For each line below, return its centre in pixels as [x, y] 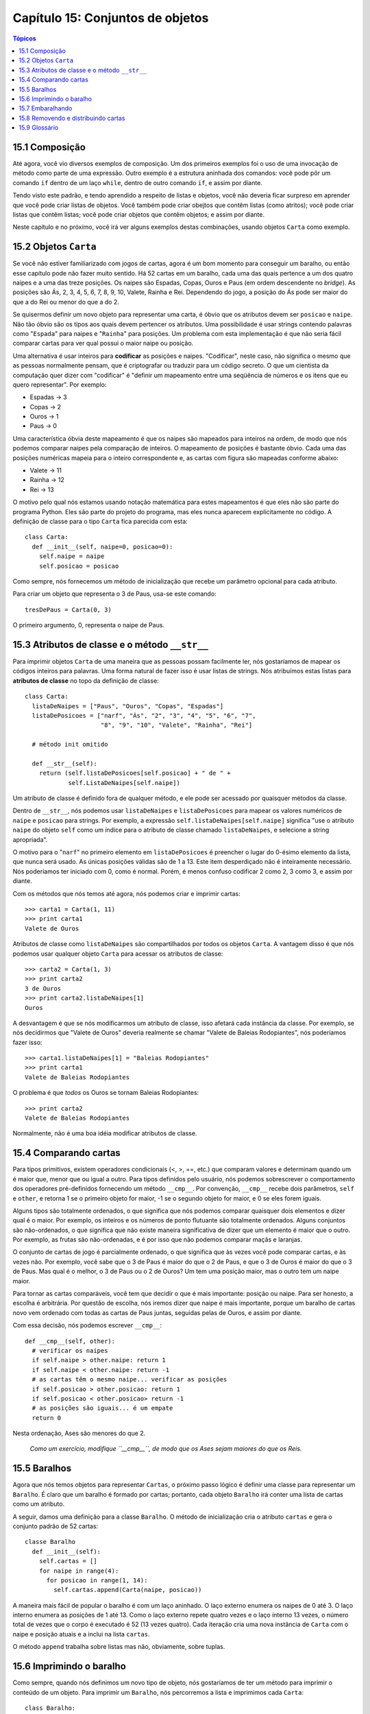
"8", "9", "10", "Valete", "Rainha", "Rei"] [176, 725]
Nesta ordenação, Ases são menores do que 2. [79, 1434]
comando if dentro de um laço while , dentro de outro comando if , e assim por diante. [138, 182]
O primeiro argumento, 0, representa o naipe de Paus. [88, 625]
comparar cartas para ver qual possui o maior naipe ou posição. [103, 343]
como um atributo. [39, 1504]
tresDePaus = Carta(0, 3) [69, 609]
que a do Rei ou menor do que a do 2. [66, 302]
